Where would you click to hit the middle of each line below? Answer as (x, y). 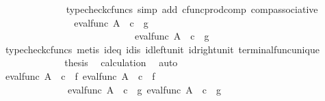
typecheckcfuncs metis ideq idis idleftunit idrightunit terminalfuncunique (162, 49)
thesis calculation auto (121, 62)
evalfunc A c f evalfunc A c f (80, 75)
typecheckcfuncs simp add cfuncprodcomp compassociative (192, 9)
